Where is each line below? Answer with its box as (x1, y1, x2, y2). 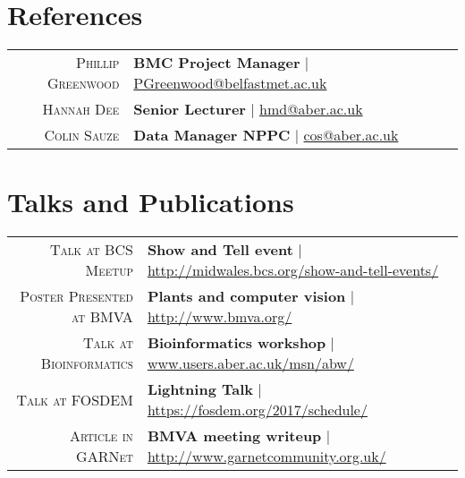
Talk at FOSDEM (16, 388, 133, 410)
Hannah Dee (42, 98, 120, 120)
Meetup (85, 260, 133, 281)
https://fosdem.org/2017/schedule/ (147, 399, 368, 421)
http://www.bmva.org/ (147, 306, 292, 328)
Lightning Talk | (147, 379, 262, 400)
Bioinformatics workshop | (147, 332, 335, 354)
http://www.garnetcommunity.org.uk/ (147, 446, 386, 467)
